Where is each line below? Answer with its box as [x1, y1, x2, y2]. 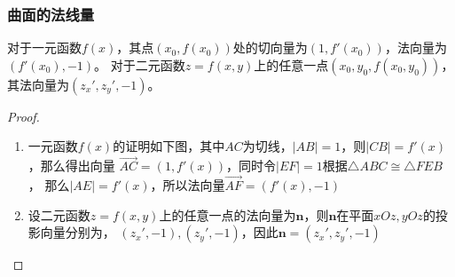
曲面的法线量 [7, 3, 95, 25]
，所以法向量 [150, 176, 225, 194]
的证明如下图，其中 [113, 137, 225, 155]
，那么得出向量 [27, 156, 115, 175]
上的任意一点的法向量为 [159, 205, 296, 224]
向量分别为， [40, 223, 115, 241]
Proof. [7, 107, 40, 125]
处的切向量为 [232, 38, 308, 57]
